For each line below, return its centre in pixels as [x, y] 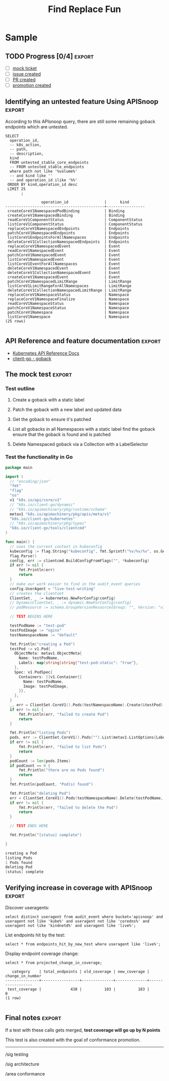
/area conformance [25, 1073]
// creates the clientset [37, 593]
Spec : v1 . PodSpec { [33, 672]
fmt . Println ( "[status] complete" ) [46, 835]
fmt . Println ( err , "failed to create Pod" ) [64, 714]
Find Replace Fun [84, 9]
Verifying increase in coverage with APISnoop [79, 888]
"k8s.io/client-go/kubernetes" [43, 519]
